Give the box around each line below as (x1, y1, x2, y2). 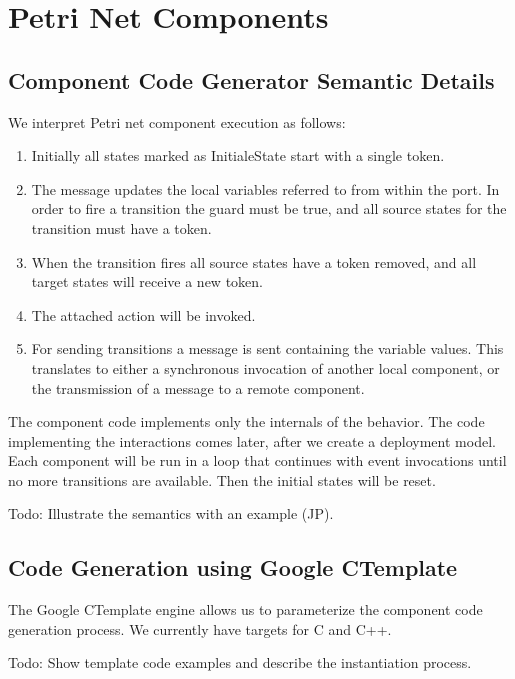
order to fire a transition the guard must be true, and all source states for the (31, 198, 507, 219)
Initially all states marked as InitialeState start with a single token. (31, 145, 445, 166)
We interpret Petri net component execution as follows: (8, 111, 346, 132)
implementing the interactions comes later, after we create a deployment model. (8, 430, 496, 451)
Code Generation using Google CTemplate (8, 552, 458, 583)
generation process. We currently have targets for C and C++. (8, 618, 392, 639)
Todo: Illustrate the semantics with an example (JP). (8, 503, 334, 524)
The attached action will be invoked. (31, 304, 256, 325)
